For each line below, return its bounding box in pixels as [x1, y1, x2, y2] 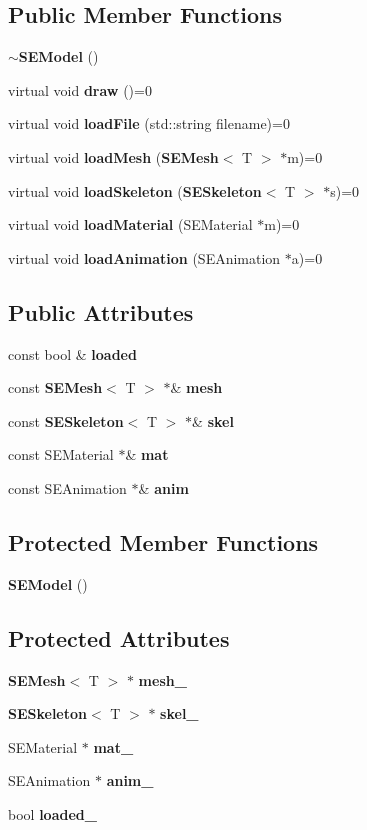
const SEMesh [8, 377, 103, 398]
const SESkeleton [8, 410, 124, 431]
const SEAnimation [8, 477, 127, 498]
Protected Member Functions [8, 526, 319, 557]
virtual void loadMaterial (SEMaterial [8, 214, 253, 235]
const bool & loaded [8, 343, 137, 364]
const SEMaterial [8, 444, 114, 465]
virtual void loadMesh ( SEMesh [8, 146, 219, 167]
